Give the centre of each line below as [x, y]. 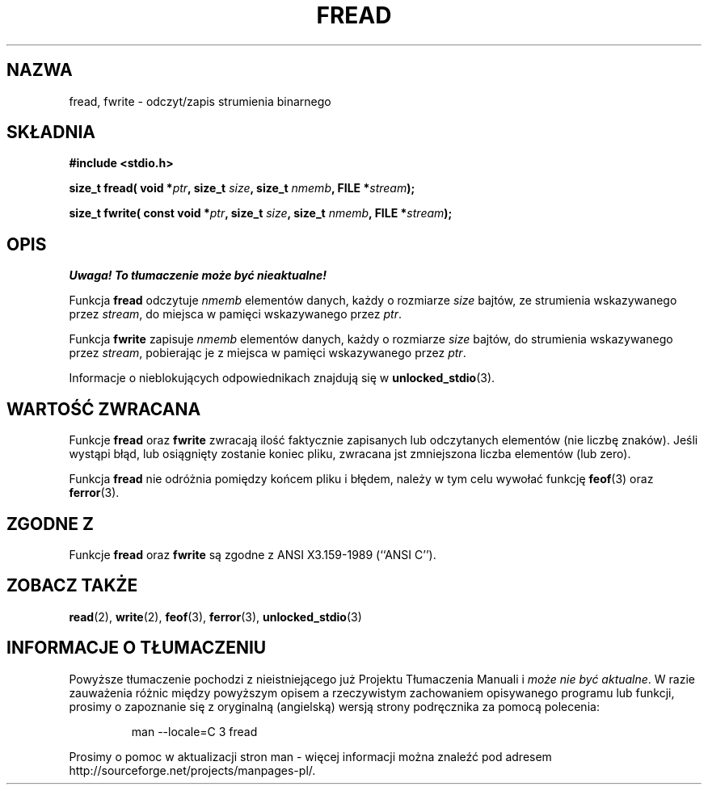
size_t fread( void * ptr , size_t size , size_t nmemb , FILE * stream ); [242, 188]
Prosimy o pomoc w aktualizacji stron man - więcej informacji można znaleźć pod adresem [310, 756]
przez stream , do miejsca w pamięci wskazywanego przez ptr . [235, 314]
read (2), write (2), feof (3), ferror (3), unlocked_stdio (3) [215, 616]
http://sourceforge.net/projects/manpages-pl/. [192, 770]
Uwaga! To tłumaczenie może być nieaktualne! [198, 276]
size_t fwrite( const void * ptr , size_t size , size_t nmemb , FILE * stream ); [261, 213]
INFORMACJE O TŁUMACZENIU [137, 648]
